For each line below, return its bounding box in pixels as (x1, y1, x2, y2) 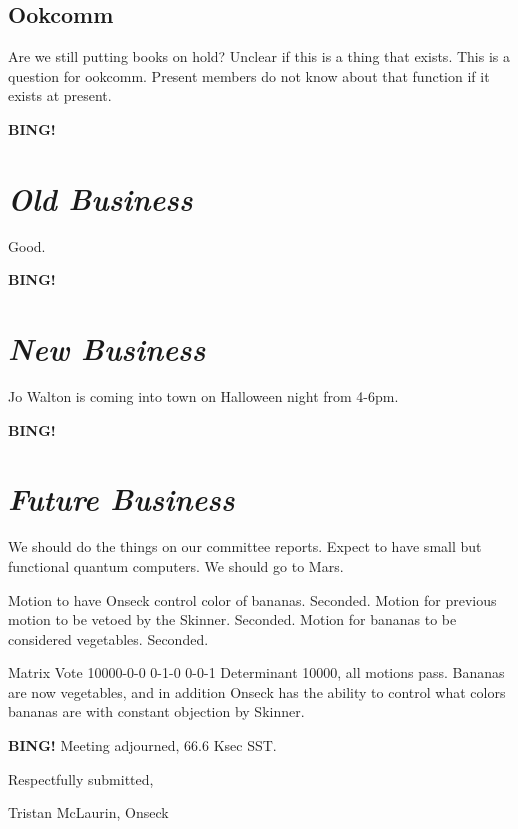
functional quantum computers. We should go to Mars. (8, 555, 344, 576)
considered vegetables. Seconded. (8, 628, 209, 649)
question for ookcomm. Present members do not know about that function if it (8, 65, 490, 86)
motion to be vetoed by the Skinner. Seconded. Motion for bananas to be (8, 609, 457, 630)
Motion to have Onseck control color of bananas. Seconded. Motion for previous (8, 589, 497, 610)
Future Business (8, 478, 235, 520)
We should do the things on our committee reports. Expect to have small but (8, 536, 482, 557)
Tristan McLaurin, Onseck (8, 802, 169, 823)
